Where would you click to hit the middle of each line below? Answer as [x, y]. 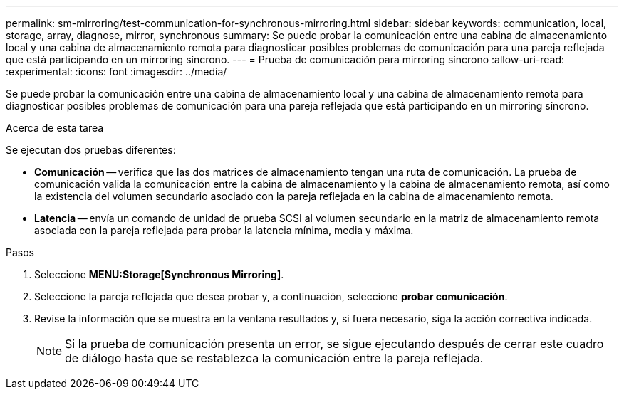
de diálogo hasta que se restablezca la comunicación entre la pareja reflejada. [274, 358]
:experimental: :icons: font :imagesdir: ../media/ [116, 72]
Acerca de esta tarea [55, 128]
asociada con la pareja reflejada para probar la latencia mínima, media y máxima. [224, 230]
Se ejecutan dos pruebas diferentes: [91, 150]
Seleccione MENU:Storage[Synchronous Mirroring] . [159, 274]
